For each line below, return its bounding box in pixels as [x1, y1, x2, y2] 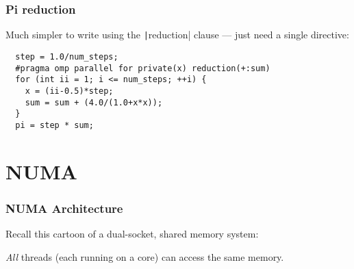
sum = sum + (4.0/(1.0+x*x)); [25, 97, 163, 107]
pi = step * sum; [15, 120, 94, 130]
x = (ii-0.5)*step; [25, 86, 114, 96]
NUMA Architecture [5, 199, 123, 216]
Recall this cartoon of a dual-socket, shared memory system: [5, 227, 259, 241]
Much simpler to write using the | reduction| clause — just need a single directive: [5, 27, 349, 42]
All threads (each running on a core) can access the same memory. [5, 249, 284, 264]
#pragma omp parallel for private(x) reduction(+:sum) [15, 63, 270, 73]
